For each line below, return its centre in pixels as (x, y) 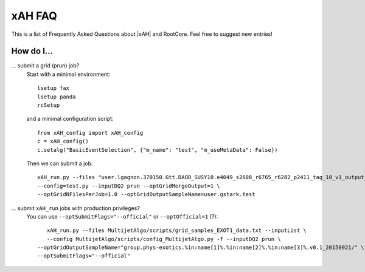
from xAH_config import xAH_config (90, 133)
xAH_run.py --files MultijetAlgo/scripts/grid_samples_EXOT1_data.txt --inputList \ (177, 230)
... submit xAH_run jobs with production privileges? (75, 208)
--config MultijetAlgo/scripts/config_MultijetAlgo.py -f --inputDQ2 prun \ (164, 239)
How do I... (32, 51)
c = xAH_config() (63, 141)
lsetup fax (54, 88)
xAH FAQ (34, 16)
